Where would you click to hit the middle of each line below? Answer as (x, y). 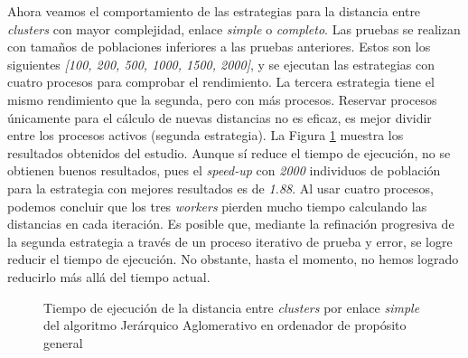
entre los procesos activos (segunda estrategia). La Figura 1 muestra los (206, 135)
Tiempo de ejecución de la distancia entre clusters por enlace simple (232, 307)
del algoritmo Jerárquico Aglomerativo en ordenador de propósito (225, 325)
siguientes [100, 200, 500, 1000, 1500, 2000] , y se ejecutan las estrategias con (221, 64)
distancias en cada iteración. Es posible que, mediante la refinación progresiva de (231, 224)
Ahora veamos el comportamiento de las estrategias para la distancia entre (214, 11)
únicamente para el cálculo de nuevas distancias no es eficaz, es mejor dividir (220, 117)
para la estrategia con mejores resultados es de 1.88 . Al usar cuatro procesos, (220, 188)
